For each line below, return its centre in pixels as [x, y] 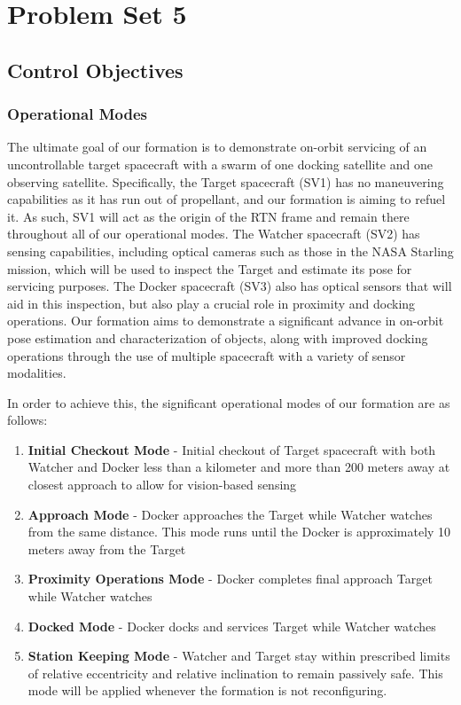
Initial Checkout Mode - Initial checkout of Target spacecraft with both [232, 449]
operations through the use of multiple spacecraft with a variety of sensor [207, 355]
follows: [27, 420]
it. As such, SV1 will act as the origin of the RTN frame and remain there [208, 216]
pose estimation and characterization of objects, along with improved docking [218, 337]
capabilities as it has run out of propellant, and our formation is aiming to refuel [227, 199]
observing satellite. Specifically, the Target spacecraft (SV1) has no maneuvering [226, 181]
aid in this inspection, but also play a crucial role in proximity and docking [211, 303]
